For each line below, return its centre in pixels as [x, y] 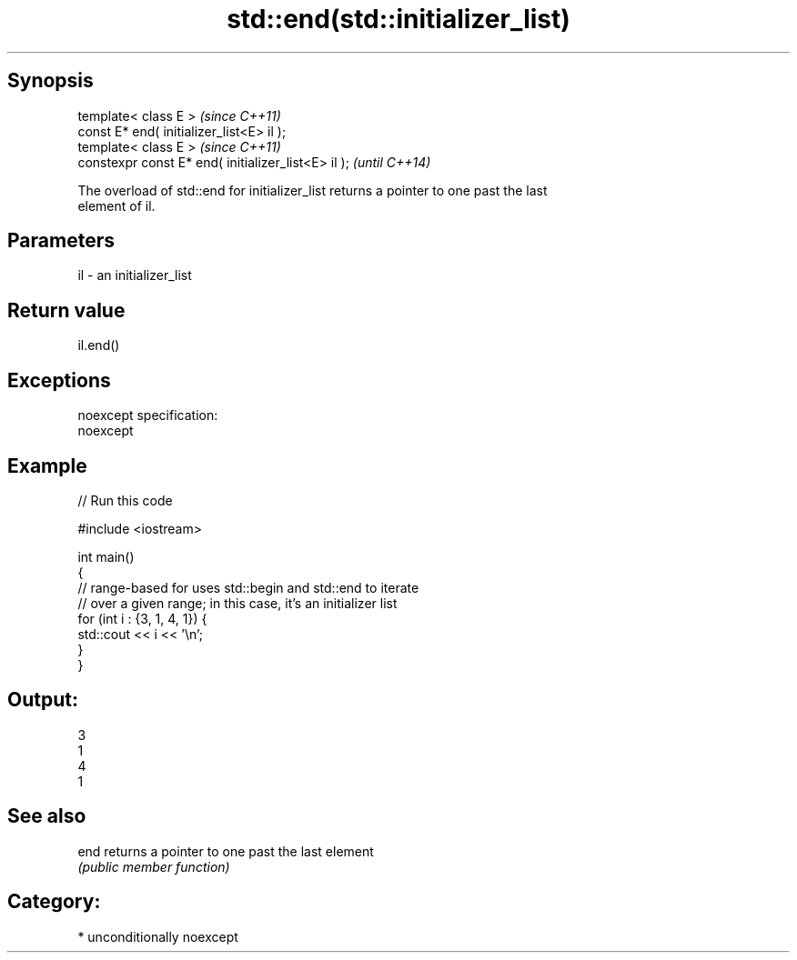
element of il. [116, 205]
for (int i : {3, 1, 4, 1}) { [142, 618]
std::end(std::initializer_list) [398, 19]
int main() [106, 556]
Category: [54, 902]
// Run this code [125, 500]
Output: [43, 700]
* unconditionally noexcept [158, 936]
